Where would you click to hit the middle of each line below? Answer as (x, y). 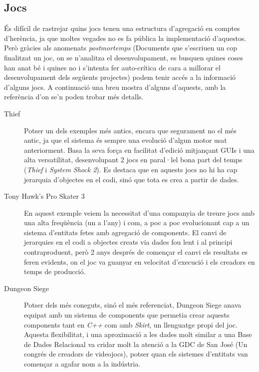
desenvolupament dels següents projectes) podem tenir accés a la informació (120, 77)
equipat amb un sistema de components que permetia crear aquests (127, 315)
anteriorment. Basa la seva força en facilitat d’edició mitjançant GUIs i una (139, 150)
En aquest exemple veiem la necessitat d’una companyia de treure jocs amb (139, 212)
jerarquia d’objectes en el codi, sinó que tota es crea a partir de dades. (131, 179)
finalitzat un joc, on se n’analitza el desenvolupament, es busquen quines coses (124, 57)
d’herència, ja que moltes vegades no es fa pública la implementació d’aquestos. (125, 38)
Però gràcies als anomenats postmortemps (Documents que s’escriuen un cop (121, 48)
